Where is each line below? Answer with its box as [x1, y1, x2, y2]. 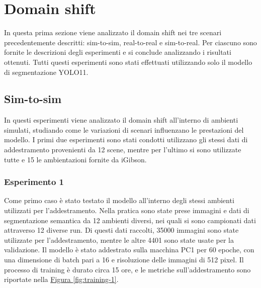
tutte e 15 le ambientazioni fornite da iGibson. [4, 154, 147, 164]
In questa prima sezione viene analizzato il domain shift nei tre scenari [4, 27, 222, 38]
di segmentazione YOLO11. [4, 66, 89, 77]
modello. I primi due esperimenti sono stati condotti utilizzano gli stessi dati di [4, 134, 248, 145]
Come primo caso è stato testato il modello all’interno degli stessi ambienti [4, 195, 234, 206]
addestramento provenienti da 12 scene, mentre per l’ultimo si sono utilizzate [4, 144, 241, 155]
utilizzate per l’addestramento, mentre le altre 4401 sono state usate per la [4, 234, 234, 245]
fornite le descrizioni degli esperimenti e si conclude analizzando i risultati [4, 47, 231, 57]
